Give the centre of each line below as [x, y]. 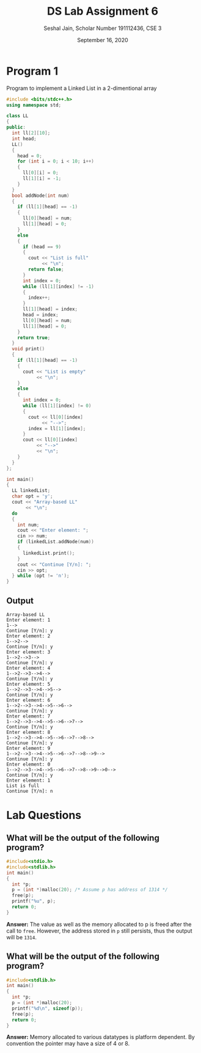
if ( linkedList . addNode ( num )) [56, 542]
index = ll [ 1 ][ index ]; [57, 428]
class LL [17, 116]
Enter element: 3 [28, 652]
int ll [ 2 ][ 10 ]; [31, 133]
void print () [28, 349]
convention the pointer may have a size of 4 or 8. [68, 1044]
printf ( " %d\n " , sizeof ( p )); [48, 1008]
